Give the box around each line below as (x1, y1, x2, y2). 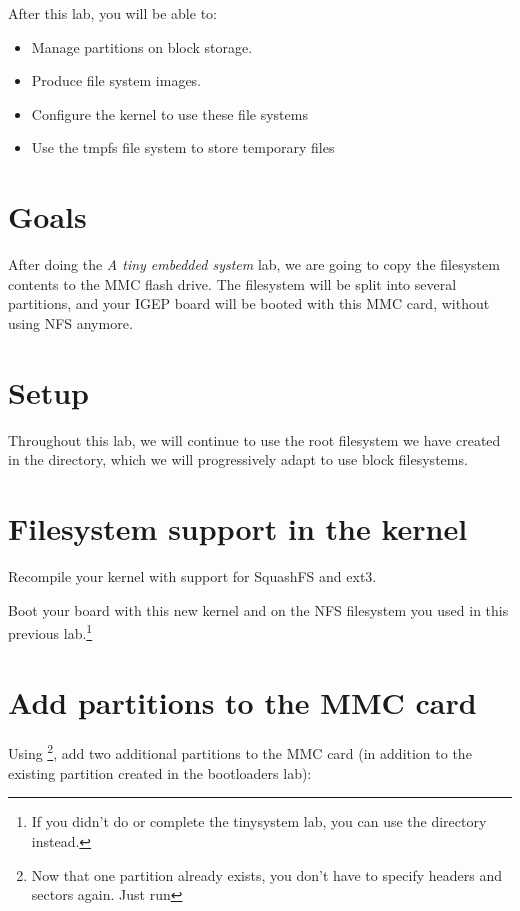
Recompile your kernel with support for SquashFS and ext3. (8, 565, 377, 586)
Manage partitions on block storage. (31, 36, 253, 57)
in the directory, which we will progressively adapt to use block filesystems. (8, 449, 468, 470)
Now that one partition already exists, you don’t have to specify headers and (31, 864, 503, 885)
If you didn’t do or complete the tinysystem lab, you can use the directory (31, 811, 487, 832)
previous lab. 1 (8, 620, 93, 643)
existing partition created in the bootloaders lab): (8, 762, 312, 783)
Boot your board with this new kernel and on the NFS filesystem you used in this (8, 599, 509, 620)
